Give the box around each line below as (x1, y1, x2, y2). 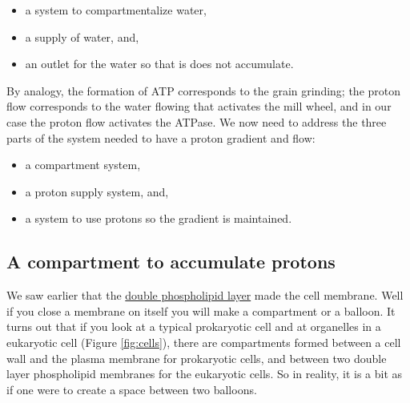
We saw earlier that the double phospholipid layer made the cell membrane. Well (6, 287, 404, 304)
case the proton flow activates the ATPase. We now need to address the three (6, 113, 387, 130)
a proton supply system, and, (25, 183, 169, 199)
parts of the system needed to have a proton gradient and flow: (6, 129, 316, 146)
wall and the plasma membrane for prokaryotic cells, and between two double (6, 349, 387, 366)
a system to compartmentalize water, (25, 2, 207, 18)
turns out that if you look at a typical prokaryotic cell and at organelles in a (6, 318, 381, 335)
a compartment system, (25, 156, 141, 173)
